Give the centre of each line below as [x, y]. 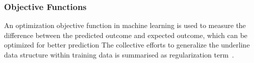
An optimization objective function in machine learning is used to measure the [125, 25]
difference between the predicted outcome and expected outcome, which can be [126, 35]
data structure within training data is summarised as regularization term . [119, 54]
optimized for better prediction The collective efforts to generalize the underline [127, 45]
